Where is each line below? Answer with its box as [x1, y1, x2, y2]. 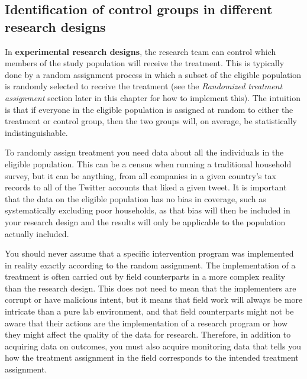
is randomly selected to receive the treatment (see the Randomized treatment [5, 80, 283, 92]
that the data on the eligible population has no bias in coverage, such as [5, 192, 266, 205]
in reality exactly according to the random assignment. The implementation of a [5, 258, 296, 271]
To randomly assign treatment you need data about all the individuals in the [5, 146, 284, 158]
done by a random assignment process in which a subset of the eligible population [5, 68, 302, 80]
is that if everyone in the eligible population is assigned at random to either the [5, 103, 293, 115]
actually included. [5, 227, 69, 239]
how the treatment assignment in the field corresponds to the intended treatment [5, 351, 299, 364]
